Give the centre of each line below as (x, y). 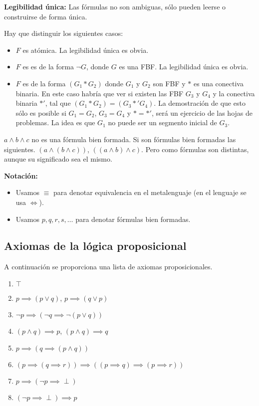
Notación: (21, 175)
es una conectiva (218, 83)
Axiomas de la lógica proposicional (95, 246)
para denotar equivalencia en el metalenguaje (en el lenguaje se (150, 192)
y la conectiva (234, 93)
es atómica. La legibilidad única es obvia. (86, 50)
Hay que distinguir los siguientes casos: (64, 33)
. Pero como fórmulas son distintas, (195, 149)
